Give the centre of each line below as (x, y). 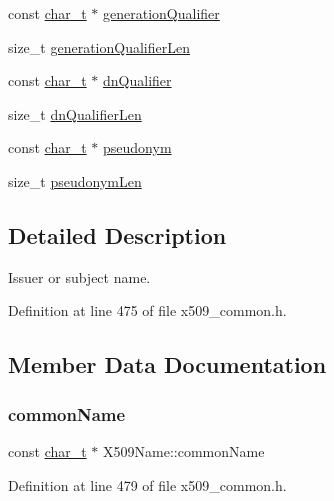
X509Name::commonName (184, 450)
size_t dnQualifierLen (75, 113)
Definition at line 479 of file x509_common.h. (147, 484)
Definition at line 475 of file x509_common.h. (147, 310)
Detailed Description (117, 234)
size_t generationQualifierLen (99, 46)
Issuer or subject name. (79, 276)
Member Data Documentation (167, 364)
